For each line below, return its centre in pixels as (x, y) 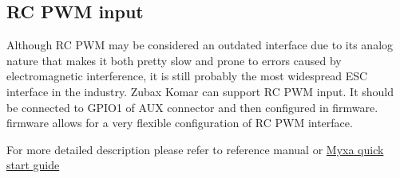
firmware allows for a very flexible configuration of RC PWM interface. (180, 123)
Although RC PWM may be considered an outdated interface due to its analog (200, 45)
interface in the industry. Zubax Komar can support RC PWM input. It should (200, 91)
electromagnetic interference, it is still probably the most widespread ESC (187, 76)
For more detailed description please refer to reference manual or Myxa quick (195, 149)
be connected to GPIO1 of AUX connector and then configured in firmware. (192, 107)
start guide (33, 165)
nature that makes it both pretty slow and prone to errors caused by (174, 60)
